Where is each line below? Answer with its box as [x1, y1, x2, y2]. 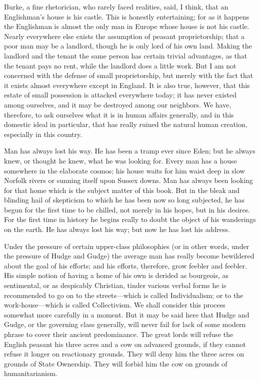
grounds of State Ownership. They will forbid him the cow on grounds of [4, 358, 227, 368]
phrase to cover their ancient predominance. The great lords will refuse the [4, 329, 233, 339]
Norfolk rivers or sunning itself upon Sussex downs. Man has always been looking [4, 175, 253, 185]
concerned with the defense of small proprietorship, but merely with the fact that [4, 70, 253, 80]
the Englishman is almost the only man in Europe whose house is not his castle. [4, 21, 249, 31]
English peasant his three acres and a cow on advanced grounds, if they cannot [4, 338, 246, 349]
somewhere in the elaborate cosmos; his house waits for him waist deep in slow [4, 165, 245, 175]
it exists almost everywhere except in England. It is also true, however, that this [4, 79, 250, 90]
